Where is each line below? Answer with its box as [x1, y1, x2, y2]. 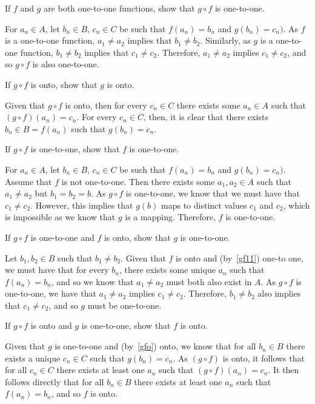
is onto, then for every [65, 98, 147, 111]
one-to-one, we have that [5, 287, 96, 300]
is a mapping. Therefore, [125, 210, 216, 223]
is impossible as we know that [5, 210, 116, 223]
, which [283, 198, 310, 211]
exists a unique [5, 351, 61, 364]
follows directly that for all [5, 375, 104, 388]
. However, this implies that [30, 198, 133, 211]
